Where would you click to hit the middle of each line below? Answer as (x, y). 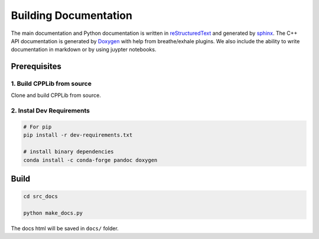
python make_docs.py (53, 213)
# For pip (38, 127)
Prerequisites (36, 67)
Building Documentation (72, 15)
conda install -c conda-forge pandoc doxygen (90, 160)
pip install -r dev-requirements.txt (78, 135)
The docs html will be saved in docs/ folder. (65, 228)
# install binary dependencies (69, 152)
